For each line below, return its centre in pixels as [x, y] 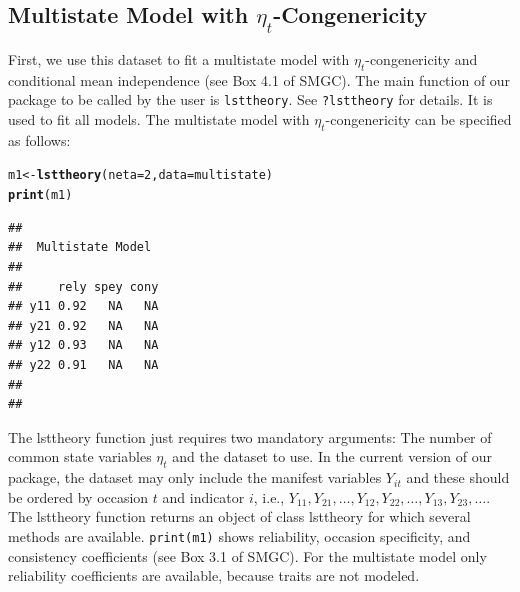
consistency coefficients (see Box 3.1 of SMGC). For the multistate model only [247, 555]
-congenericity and [421, 59]
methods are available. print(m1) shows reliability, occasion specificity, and [239, 535]
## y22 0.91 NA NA [83, 364]
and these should [458, 477]
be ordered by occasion [78, 496]
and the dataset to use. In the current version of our [332, 456]
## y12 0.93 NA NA [83, 345]
